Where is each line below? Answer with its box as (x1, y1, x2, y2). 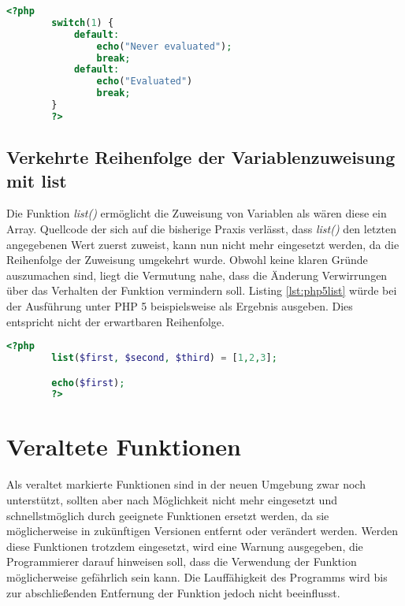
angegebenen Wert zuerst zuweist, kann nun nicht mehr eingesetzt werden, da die (6, 236, 399, 252)
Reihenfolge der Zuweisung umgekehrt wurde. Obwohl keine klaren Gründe (6, 251, 368, 268)
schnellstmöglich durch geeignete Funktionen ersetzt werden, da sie (6, 507, 329, 523)
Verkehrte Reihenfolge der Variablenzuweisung (6, 145, 396, 169)
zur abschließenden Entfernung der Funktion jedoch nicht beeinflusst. (6, 584, 340, 600)
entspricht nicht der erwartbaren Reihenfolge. (6, 313, 225, 329)
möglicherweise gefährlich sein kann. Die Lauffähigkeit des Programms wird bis (6, 568, 388, 585)
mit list (6, 168, 67, 192)
